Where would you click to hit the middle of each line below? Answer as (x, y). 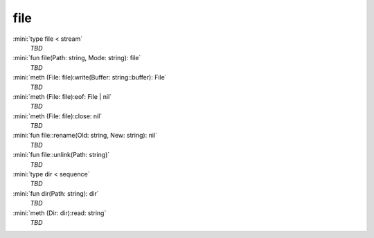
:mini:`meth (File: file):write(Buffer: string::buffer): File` (90, 77)
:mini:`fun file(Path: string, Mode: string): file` (77, 58)
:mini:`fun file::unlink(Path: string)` (61, 155)
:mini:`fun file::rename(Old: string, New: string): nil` (85, 136)
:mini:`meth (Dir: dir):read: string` (60, 213)
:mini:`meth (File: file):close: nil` (57, 116)
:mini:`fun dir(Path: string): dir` (56, 193)
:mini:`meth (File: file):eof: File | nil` (62, 96)
